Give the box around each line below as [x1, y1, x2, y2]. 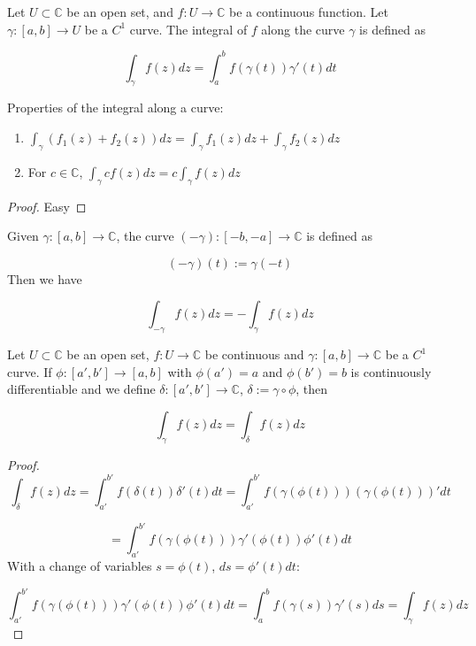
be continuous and [204, 345, 304, 364]
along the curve [261, 19, 345, 38]
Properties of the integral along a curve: [7, 98, 224, 117]
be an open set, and [66, 3, 173, 20]
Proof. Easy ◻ [7, 196, 87, 215]
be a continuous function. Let [229, 3, 388, 20]
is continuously [350, 362, 432, 381]
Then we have [7, 269, 82, 288]
